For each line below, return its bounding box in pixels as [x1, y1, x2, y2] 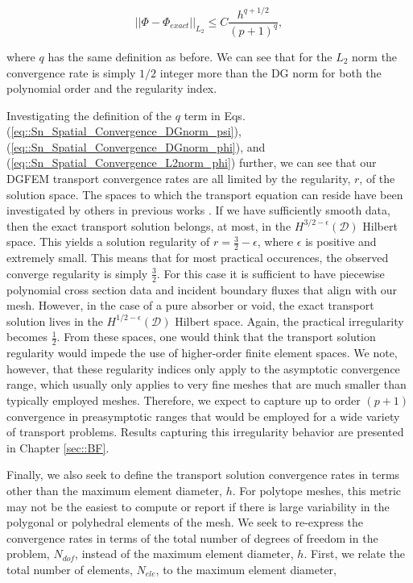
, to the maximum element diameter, [155, 561, 337, 578]
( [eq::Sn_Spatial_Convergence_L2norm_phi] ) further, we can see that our [6, 154, 377, 171]
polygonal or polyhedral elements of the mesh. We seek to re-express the [6, 514, 364, 531]
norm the [352, 48, 398, 65]
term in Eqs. [184, 106, 246, 123]
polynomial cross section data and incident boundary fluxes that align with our [6, 281, 398, 298]
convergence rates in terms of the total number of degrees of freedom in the [6, 529, 378, 546]
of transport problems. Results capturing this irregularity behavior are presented [6, 423, 404, 440]
